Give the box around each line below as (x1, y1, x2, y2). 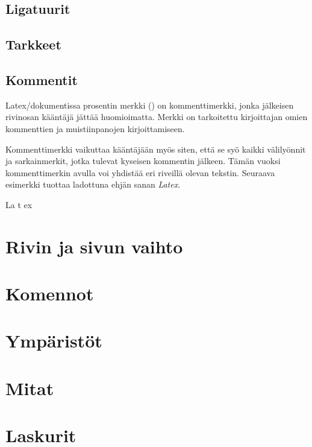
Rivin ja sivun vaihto (5, 233, 183, 258)
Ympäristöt (5, 328, 102, 353)
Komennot (5, 281, 94, 306)
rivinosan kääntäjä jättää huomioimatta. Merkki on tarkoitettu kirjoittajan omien (5, 110, 308, 123)
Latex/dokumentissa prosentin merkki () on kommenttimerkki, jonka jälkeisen (5, 98, 294, 111)
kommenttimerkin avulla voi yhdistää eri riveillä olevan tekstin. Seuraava (5, 166, 275, 179)
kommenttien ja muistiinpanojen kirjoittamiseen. (5, 122, 185, 135)
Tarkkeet (5, 35, 61, 54)
